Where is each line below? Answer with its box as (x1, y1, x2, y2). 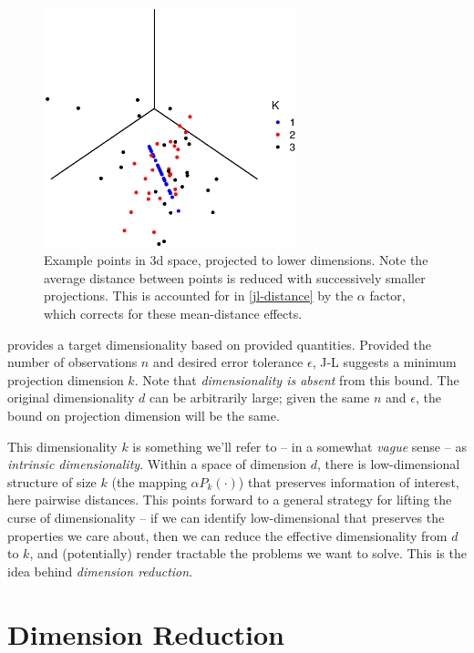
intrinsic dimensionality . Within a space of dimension (7, 454, 307, 474)
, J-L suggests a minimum (312, 352, 457, 372)
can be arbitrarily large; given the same (149, 388, 370, 407)
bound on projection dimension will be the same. (7, 406, 280, 425)
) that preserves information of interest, (238, 472, 459, 491)
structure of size (7, 472, 97, 491)
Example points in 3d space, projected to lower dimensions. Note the (44, 250, 428, 270)
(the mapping (111, 472, 187, 491)
